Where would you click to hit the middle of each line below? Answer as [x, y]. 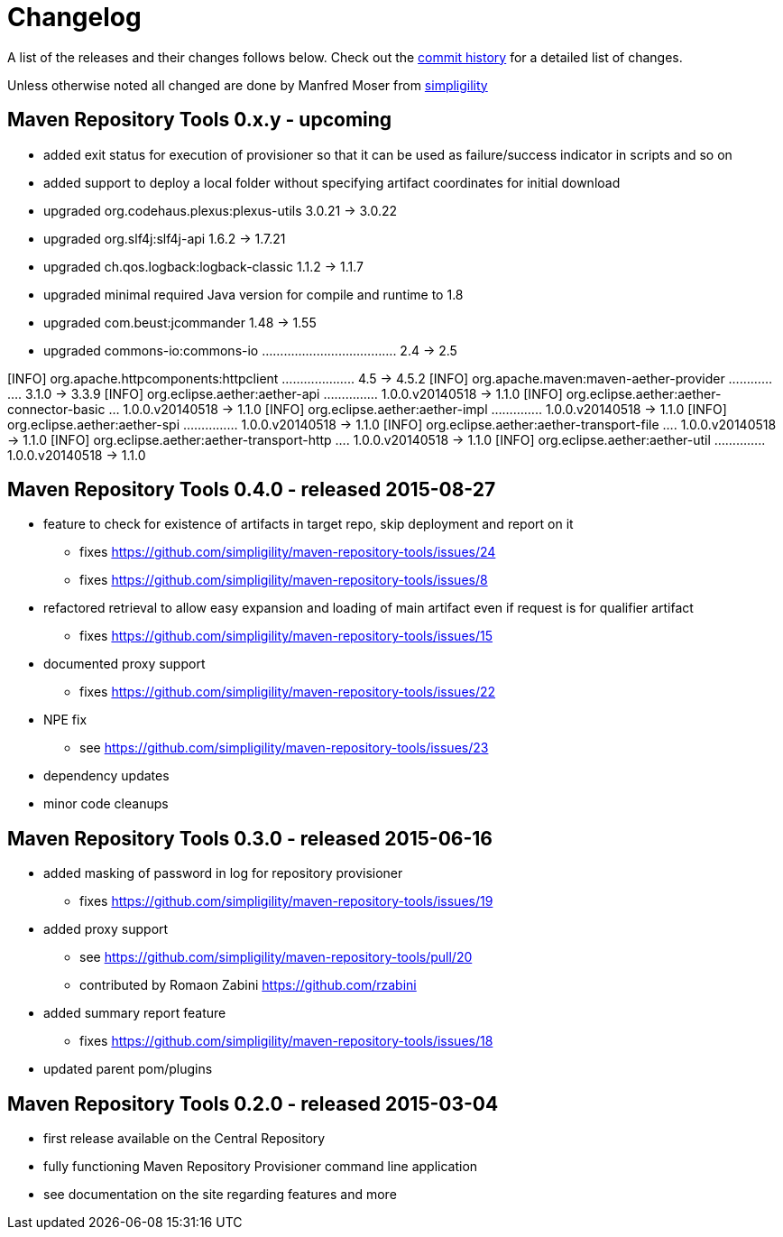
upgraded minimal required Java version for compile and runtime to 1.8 [253, 294]
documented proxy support [124, 664]
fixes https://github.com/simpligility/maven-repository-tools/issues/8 [284, 580]
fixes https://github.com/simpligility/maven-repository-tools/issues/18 [286, 1041]
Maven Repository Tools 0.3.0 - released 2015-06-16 [250, 838]
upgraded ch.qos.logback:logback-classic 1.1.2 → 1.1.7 [203, 266]
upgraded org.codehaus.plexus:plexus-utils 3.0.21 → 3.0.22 [221, 210]
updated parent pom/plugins [128, 1069]
